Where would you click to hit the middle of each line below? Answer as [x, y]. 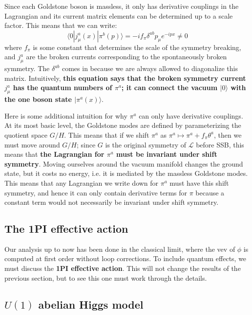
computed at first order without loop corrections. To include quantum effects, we [126, 258]
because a [210, 192]
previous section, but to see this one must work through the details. [106, 278]
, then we [228, 134]
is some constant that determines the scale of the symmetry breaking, [137, 47]
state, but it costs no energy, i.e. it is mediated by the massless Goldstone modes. [126, 173]
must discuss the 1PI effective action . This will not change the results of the [123, 268]
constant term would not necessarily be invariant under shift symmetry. [112, 202]
